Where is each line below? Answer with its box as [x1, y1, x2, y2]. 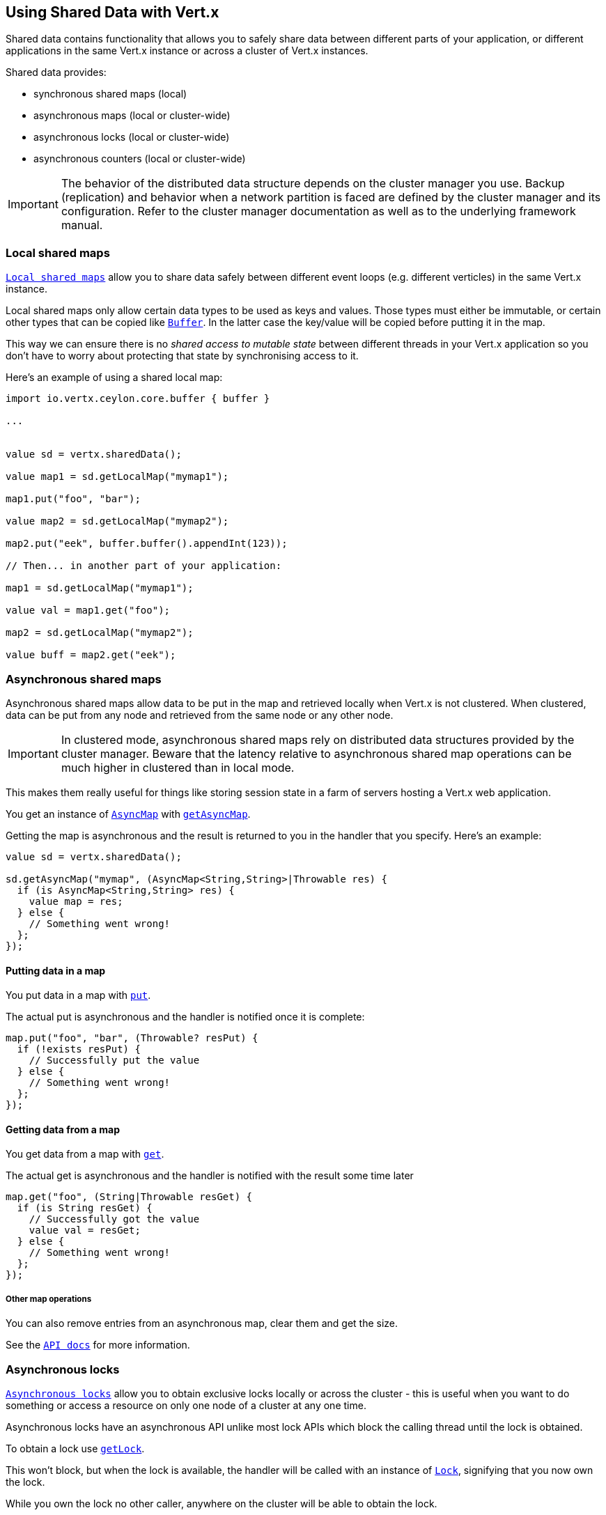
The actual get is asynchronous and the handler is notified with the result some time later [6, 1170, 414, 1182]
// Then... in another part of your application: [6, 560, 282, 572]
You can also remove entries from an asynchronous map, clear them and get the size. [6, 1317, 398, 1330]
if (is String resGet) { [17, 1202, 153, 1214]
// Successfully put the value [29, 1055, 200, 1066]
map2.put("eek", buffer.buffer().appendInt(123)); [6, 538, 288, 550]
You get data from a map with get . [6, 1148, 164, 1160]
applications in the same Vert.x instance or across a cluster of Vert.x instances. [6, 45, 368, 57]
